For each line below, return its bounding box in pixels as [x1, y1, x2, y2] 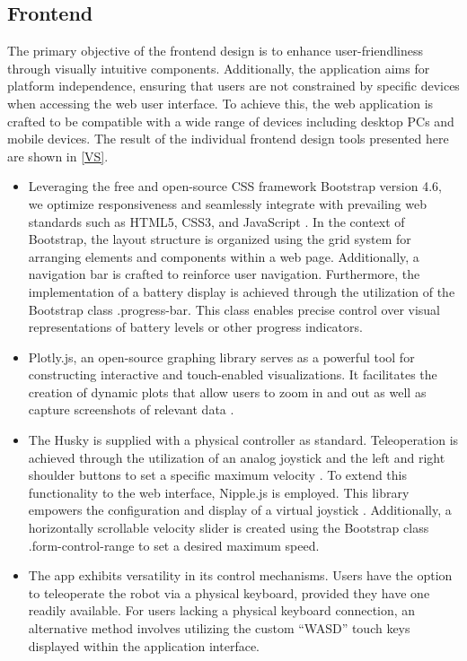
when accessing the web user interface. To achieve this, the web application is [7, 93, 434, 112]
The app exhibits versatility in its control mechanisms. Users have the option [28, 566, 453, 585]
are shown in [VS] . [7, 146, 109, 165]
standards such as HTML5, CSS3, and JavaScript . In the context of [28, 212, 405, 230]
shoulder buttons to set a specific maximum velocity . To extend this [28, 465, 407, 484]
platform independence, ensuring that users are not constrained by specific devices [7, 76, 460, 95]
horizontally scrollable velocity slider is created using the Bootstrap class [28, 518, 429, 537]
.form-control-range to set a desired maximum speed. [28, 535, 320, 554]
